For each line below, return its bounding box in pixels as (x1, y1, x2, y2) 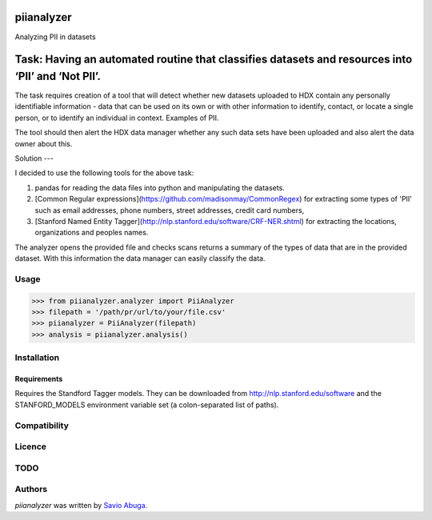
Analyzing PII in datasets (14, 32, 96, 42)
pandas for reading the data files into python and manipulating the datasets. (34, 182, 286, 192)
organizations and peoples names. (34, 228, 149, 238)
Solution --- (14, 153, 54, 163)
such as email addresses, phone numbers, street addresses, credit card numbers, (34, 205, 305, 215)
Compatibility (14, 420, 70, 431)
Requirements (14, 374, 63, 383)
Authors (14, 484, 48, 495)
